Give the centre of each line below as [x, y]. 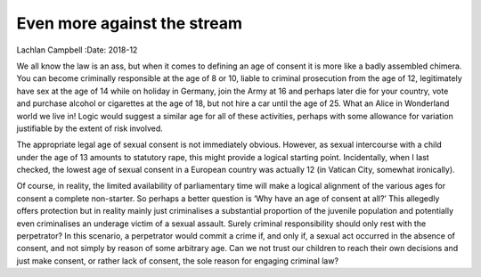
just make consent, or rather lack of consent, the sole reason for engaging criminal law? [177, 261]
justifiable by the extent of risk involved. [90, 128]
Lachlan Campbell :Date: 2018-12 [77, 50]
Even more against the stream [130, 23]
